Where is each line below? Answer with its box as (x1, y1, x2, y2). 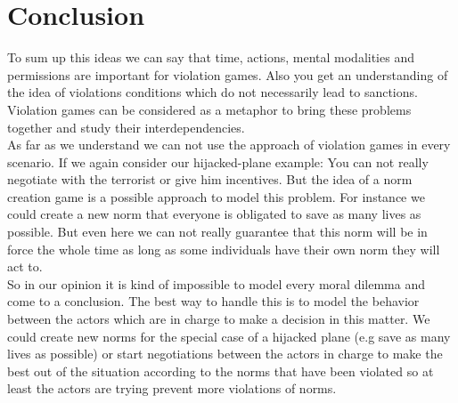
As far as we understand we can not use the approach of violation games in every (7, 135, 451, 154)
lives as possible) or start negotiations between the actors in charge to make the (7, 344, 443, 363)
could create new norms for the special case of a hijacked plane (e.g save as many (7, 326, 451, 345)
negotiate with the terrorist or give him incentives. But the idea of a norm (7, 170, 413, 189)
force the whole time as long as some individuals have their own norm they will (7, 239, 440, 258)
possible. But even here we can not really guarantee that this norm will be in (7, 222, 428, 241)
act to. (7, 257, 43, 276)
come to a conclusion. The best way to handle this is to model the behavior (7, 292, 420, 310)
